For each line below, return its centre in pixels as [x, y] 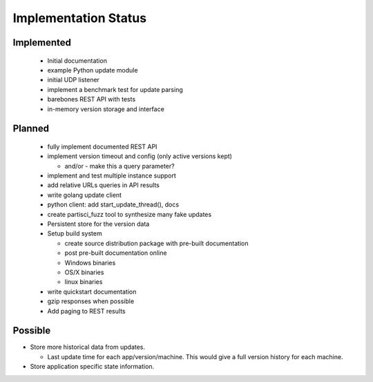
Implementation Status [80, 18]
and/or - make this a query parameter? [120, 166]
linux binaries [84, 282]
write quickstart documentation [92, 292]
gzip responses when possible [91, 301]
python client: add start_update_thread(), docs [113, 204]
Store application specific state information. [92, 367]
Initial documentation [77, 60]
